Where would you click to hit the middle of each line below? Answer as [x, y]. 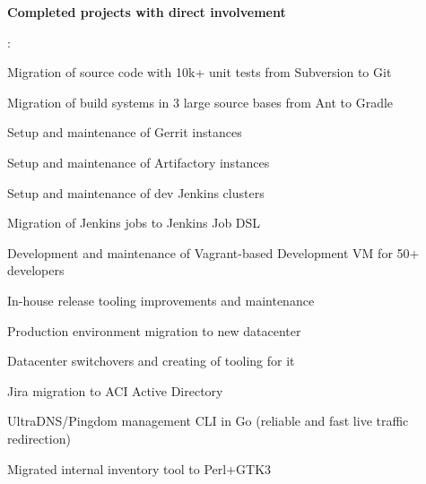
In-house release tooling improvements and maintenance [161, 300]
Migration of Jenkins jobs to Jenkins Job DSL [134, 223]
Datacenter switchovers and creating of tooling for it [151, 361]
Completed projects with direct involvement [147, 12]
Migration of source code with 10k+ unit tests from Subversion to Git [200, 72]
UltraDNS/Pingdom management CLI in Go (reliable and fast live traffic [208, 421]
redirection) [39, 438]
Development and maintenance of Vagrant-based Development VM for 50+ [213, 252]
